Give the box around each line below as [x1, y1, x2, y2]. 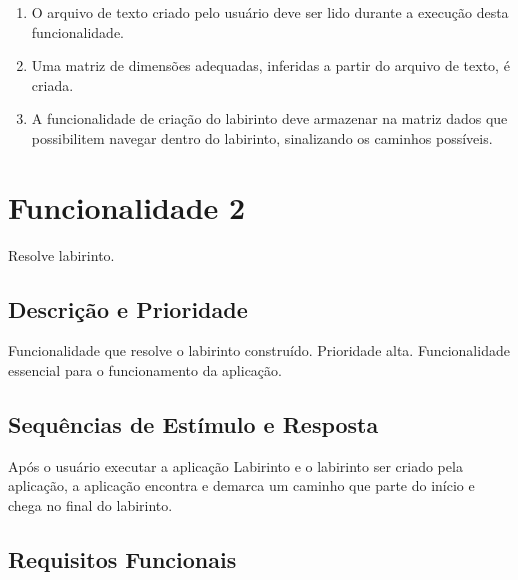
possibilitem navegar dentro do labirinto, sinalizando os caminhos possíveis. [31, 127, 493, 148]
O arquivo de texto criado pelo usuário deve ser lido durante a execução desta [31, 2, 509, 22]
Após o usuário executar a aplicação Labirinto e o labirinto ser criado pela [8, 455, 463, 476]
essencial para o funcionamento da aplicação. [8, 360, 282, 381]
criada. [31, 74, 74, 95]
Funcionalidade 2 [8, 186, 246, 227]
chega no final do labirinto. [8, 495, 173, 516]
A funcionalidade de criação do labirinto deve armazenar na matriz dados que [31, 108, 508, 129]
